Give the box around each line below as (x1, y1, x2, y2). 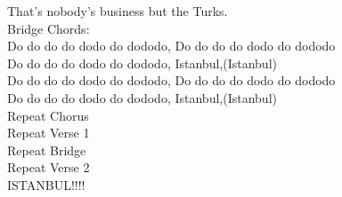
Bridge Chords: (7, 19, 90, 37)
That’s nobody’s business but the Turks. (7, 2, 228, 20)
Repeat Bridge (7, 140, 86, 159)
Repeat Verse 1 (7, 123, 90, 142)
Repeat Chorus (7, 106, 89, 124)
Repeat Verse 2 (7, 158, 90, 177)
